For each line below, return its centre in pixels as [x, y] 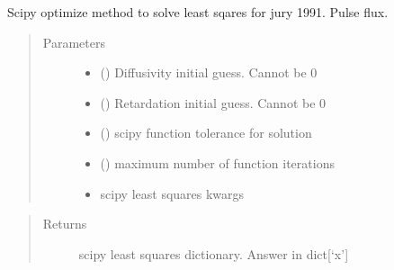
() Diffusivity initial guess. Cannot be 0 [209, 72]
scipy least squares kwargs [172, 193]
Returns [65, 224]
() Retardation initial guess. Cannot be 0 [213, 102]
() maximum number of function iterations [217, 162]
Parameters [74, 42]
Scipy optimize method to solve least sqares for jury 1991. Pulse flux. [198, 12]
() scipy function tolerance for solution [206, 133]
